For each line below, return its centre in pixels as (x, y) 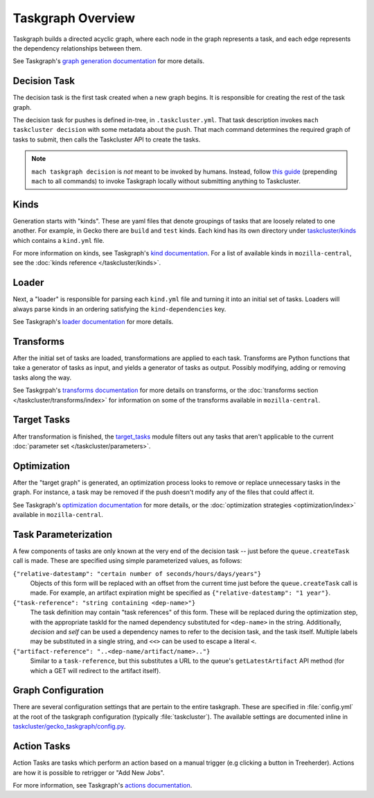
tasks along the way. (42, 377)
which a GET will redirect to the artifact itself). (95, 670)
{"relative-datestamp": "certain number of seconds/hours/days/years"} (137, 574)
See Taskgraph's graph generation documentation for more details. (109, 61)
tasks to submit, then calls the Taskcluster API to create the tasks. (107, 139)
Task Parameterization (63, 534)
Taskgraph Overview (74, 18)
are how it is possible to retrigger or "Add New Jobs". (89, 772)
